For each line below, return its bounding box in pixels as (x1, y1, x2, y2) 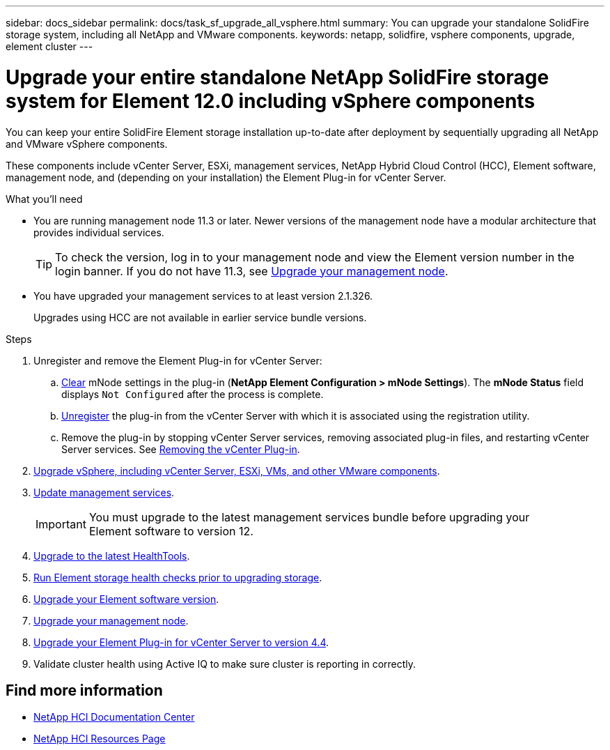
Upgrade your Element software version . (33, 592, 219, 605)
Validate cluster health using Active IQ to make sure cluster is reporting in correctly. (33, 657, 416, 670)
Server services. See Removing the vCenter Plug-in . (61, 443, 300, 455)
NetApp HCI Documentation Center (33, 711, 195, 724)
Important (36, 516, 86, 531)
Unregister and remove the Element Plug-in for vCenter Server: (33, 354, 322, 367)
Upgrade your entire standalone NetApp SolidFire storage (6, 65, 549, 89)
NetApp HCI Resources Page (33, 733, 166, 745)
